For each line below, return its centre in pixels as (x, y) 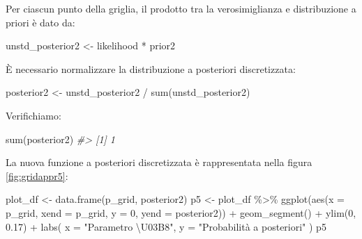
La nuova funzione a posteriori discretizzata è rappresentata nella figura (159, 162)
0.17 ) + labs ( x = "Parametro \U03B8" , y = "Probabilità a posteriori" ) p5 (166, 226)
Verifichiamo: (33, 115)
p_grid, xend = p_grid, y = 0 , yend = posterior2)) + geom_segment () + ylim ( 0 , (181, 212)
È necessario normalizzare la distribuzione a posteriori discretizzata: (151, 68)
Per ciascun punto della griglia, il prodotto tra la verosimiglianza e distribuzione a (181, 8)
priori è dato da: (40, 22)
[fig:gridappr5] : (37, 175)
